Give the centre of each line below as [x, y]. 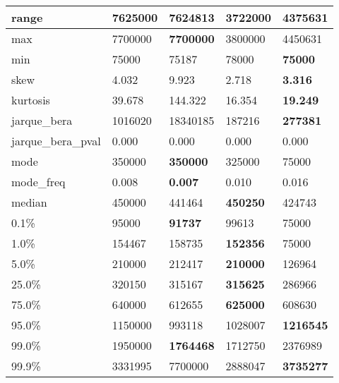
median [29, 202]
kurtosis [31, 100]
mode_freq [38, 182]
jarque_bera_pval [56, 141]
